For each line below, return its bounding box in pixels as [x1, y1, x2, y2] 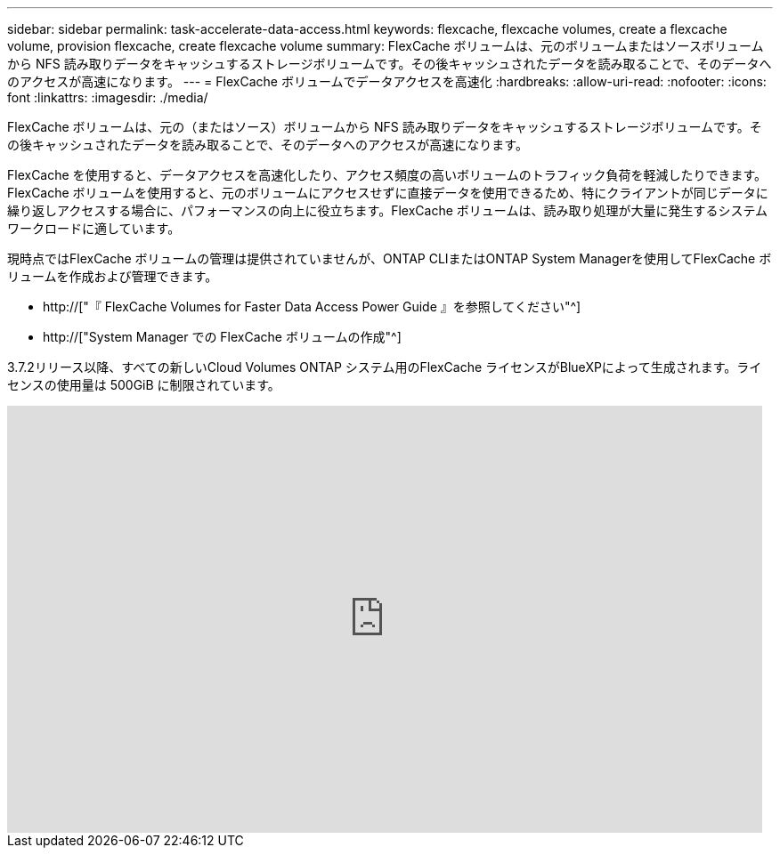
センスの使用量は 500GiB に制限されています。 [7, 377, 280, 392]
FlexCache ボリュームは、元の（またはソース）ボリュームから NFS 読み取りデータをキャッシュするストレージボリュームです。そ [7, 119, 762, 134]
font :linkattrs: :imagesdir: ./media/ [7, 90, 208, 105]
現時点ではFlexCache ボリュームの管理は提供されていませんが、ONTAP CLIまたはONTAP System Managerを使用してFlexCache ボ [7, 251, 772, 266]
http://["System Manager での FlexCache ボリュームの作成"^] [43, 329, 402, 344]
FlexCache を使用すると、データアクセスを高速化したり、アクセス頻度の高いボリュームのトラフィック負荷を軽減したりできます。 [7, 167, 767, 182]
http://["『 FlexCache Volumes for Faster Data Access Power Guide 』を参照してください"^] [43, 299, 581, 314]
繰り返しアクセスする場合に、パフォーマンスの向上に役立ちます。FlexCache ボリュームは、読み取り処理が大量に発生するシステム [7, 203, 768, 218]
